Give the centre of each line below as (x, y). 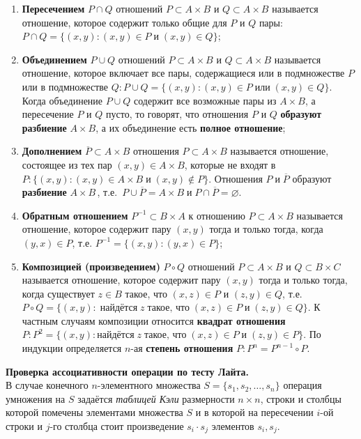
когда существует (58, 293)
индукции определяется (72, 348)
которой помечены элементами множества (94, 412)
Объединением (54, 59)
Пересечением (53, 8)
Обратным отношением (75, 215)
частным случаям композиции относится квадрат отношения (154, 320)
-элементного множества (149, 385)
